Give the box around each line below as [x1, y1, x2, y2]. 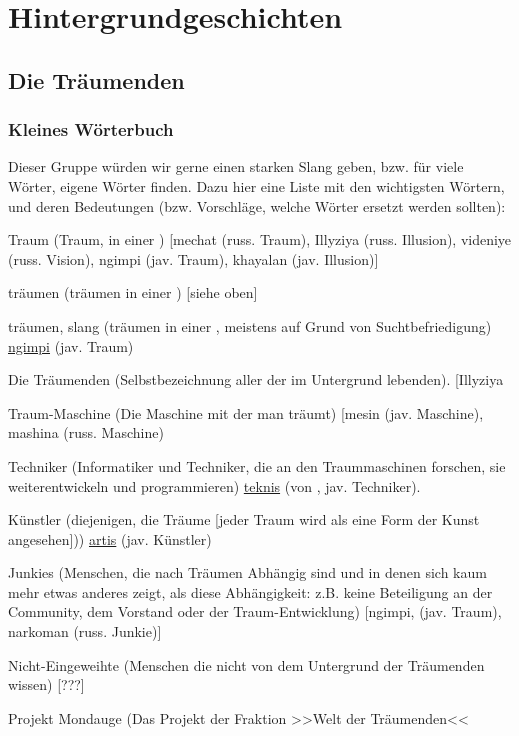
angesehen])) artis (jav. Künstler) [8, 528, 212, 549]
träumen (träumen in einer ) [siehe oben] [8, 282, 258, 303]
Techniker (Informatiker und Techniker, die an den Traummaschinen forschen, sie [8, 455, 506, 476]
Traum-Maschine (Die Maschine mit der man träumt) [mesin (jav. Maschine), [8, 402, 484, 423]
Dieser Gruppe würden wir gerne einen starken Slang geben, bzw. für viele [8, 156, 464, 177]
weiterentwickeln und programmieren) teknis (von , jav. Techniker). [8, 475, 421, 496]
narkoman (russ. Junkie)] [8, 621, 162, 642]
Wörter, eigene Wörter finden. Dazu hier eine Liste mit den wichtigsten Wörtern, [8, 175, 505, 196]
